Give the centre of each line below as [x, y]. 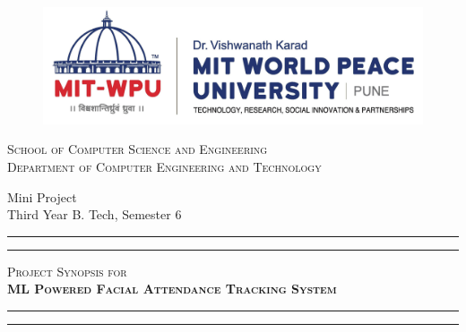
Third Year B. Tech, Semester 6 [95, 214]
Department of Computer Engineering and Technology [164, 167]
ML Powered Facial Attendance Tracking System [172, 289]
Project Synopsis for [67, 271]
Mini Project [42, 196]
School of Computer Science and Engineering [138, 149]
